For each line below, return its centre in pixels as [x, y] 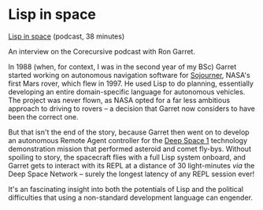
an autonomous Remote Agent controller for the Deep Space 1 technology [128, 140]
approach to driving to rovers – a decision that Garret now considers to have [132, 109]
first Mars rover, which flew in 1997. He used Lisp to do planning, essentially [131, 83]
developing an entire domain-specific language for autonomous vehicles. [127, 91]
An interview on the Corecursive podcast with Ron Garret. [102, 51]
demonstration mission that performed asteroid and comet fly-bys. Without [130, 149]
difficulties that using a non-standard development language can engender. [131, 197]
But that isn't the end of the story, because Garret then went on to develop [129, 132]
